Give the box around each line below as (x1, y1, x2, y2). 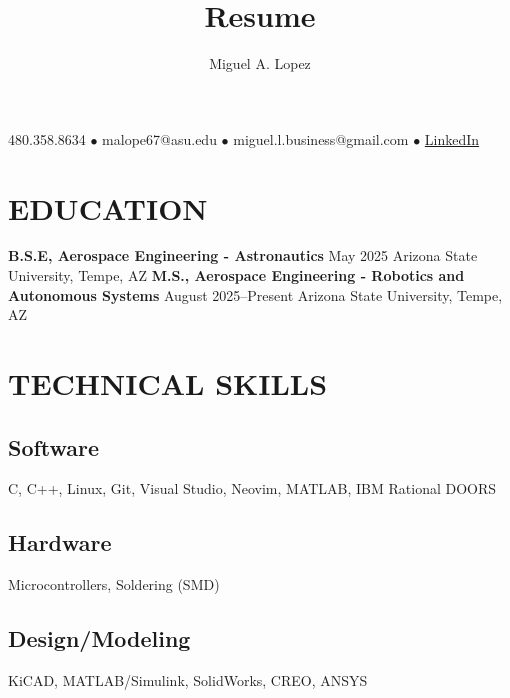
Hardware (8, 527, 112, 558)
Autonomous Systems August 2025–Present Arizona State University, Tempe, (8, 284, 503, 305)
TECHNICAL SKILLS (8, 363, 328, 403)
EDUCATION (8, 187, 208, 228)
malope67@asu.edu (102, 128, 217, 149)
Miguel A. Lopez (209, 53, 311, 74)
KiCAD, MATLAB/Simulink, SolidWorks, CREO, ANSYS (8, 669, 368, 690)
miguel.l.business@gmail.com (233, 128, 409, 149)
